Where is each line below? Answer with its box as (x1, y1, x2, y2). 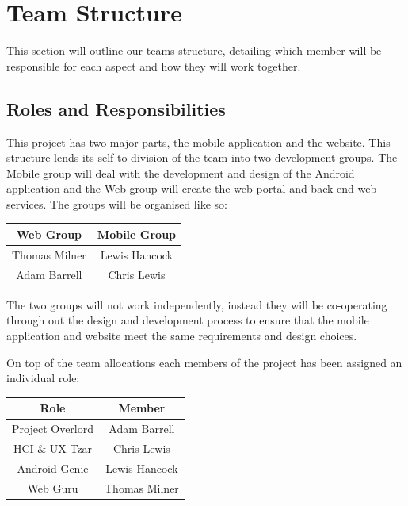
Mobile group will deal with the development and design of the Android (6, 164, 355, 181)
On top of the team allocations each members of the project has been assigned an (6, 354, 402, 370)
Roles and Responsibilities (6, 96, 226, 121)
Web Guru (27, 479, 78, 496)
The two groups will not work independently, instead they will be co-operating (6, 296, 387, 312)
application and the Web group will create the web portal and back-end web (6, 180, 377, 197)
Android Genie (17, 459, 89, 476)
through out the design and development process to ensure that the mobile (6, 312, 369, 328)
